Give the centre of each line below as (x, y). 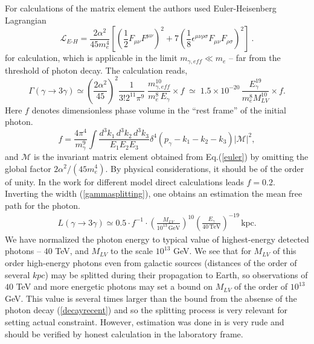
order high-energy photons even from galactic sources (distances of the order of (151, 263)
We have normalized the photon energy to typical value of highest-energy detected (157, 239)
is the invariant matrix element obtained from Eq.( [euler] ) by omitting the (171, 156)
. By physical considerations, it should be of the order (205, 168)
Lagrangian (26, 20)
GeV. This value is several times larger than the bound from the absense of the (151, 298)
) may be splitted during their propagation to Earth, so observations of (176, 274)
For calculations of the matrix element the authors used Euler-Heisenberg (141, 8)
